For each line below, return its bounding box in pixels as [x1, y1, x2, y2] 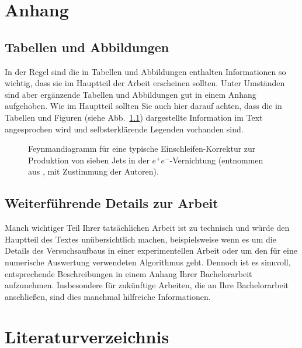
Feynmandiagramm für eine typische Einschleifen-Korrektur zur [28, 142, 256, 155]
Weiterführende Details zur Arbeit [5, 194, 218, 212]
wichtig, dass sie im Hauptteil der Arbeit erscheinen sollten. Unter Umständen [5, 77, 285, 89]
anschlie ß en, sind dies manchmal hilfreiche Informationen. [5, 290, 211, 302]
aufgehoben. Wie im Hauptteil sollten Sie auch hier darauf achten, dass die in [5, 100, 282, 112]
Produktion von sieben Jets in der [28, 153, 150, 166]
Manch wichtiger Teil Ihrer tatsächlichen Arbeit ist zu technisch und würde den [5, 221, 290, 234]
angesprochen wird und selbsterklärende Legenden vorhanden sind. [5, 122, 244, 135]
